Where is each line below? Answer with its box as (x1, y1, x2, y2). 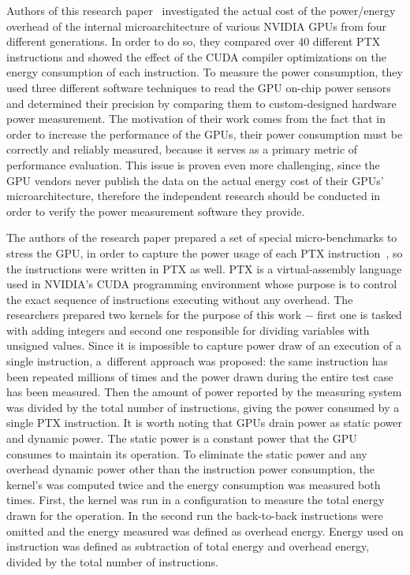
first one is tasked (317, 306, 402, 323)
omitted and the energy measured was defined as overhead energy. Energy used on (6, 522, 404, 539)
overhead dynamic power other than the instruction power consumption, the (6, 461, 375, 477)
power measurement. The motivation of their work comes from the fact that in (6, 110, 386, 127)
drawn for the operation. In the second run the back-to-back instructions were (6, 507, 383, 523)
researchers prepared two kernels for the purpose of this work (6, 306, 302, 323)
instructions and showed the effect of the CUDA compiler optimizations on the (6, 48, 386, 65)
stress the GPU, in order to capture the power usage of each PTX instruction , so (6, 244, 403, 261)
